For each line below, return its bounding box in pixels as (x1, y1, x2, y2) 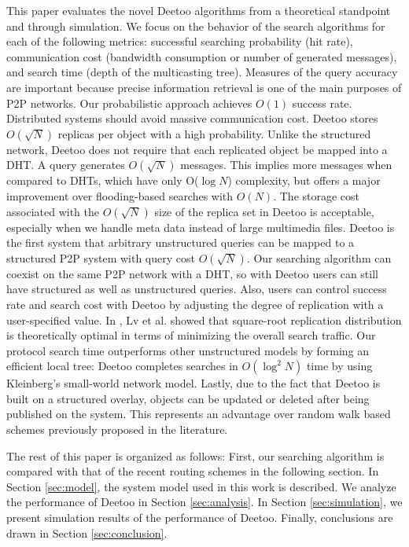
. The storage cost (273, 187, 360, 204)
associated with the (6, 203, 99, 219)
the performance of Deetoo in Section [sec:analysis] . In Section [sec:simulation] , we (6, 494, 403, 510)
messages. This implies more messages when (180, 156, 392, 173)
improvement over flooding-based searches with (6, 187, 234, 204)
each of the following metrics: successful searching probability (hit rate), (6, 33, 353, 50)
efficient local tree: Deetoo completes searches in (6, 358, 238, 374)
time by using (306, 358, 373, 374)
